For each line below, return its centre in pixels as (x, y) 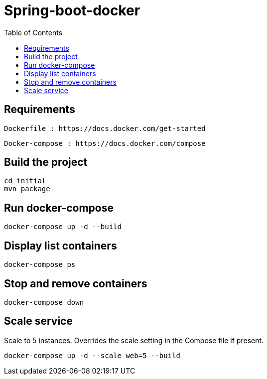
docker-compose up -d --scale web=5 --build (92, 355)
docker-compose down (44, 302)
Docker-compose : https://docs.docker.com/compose (105, 143)
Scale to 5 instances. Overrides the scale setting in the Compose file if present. (134, 340)
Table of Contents (33, 32)
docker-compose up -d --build (63, 227)
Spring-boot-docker (72, 10)
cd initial (25, 181)
